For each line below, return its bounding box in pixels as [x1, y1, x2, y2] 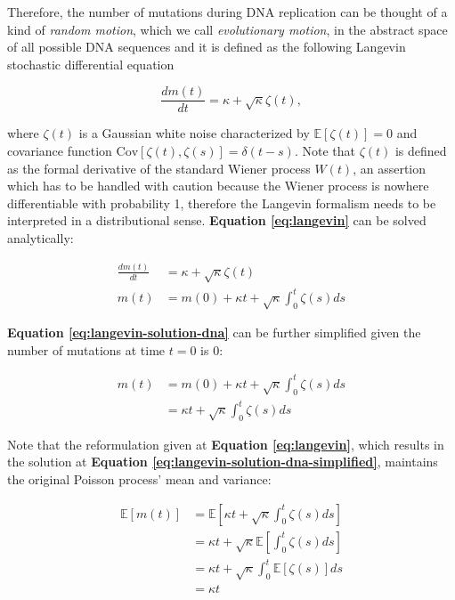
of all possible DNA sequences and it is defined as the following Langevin [7, 37, 406, 56]
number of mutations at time [7, 340, 166, 359]
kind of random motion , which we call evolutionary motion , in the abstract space [7, 20, 448, 38]
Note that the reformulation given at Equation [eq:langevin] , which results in [7, 434, 444, 453]
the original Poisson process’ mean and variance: [7, 470, 272, 489]
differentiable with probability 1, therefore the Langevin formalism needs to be [7, 193, 436, 212]
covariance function [7, 142, 112, 160]
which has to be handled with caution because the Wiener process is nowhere [7, 176, 429, 195]
